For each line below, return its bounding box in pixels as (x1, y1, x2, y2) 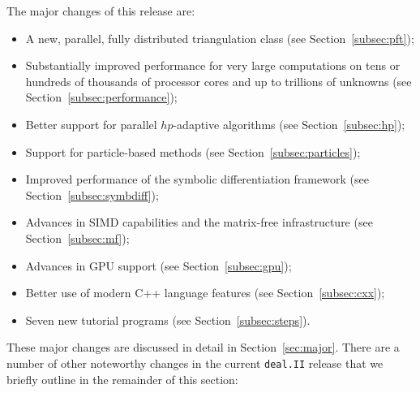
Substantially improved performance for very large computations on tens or (25, 57, 401, 74)
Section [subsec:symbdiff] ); (25, 186, 159, 203)
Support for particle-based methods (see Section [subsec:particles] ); (25, 143, 361, 160)
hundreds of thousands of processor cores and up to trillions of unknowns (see (25, 72, 412, 89)
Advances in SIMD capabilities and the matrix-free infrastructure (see (25, 214, 373, 231)
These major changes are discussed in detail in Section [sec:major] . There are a (6, 339, 400, 356)
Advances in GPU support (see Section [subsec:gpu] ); (25, 257, 292, 274)
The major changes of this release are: (6, 2, 195, 19)
